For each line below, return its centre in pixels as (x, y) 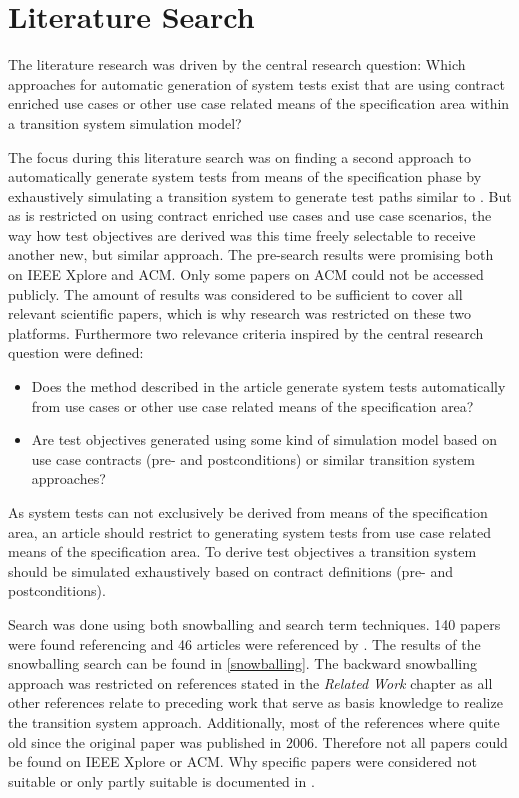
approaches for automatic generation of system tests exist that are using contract (256, 83)
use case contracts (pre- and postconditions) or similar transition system (253, 458)
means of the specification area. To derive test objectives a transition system (242, 551)
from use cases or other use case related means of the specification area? (252, 405)
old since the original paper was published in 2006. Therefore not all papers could (258, 741)
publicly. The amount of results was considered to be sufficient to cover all (235, 293)
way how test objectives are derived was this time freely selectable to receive (242, 234)
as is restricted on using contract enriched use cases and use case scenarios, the (250, 215)
